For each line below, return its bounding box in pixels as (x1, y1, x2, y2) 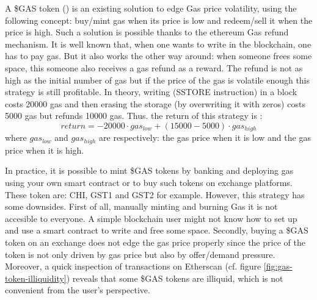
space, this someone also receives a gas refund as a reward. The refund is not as (5, 61, 303, 74)
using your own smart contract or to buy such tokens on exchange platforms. (5, 176, 293, 189)
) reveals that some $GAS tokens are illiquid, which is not (66, 271, 283, 284)
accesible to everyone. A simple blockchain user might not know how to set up (5, 212, 297, 224)
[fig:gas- (263, 260, 293, 273)
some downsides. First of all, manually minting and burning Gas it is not (5, 200, 278, 213)
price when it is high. (5, 143, 84, 156)
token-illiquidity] (5, 271, 67, 284)
